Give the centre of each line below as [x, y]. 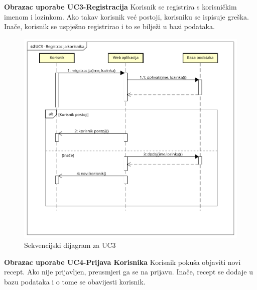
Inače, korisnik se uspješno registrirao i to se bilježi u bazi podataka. [109, 26]
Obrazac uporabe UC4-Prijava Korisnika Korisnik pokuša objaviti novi [122, 262]
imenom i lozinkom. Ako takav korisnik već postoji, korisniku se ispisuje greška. [126, 16]
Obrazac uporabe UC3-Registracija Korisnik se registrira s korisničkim [120, 7]
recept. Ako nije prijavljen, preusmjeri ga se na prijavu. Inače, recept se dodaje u [128, 272]
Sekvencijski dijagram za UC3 [70, 245]
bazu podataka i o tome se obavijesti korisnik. [75, 281]
